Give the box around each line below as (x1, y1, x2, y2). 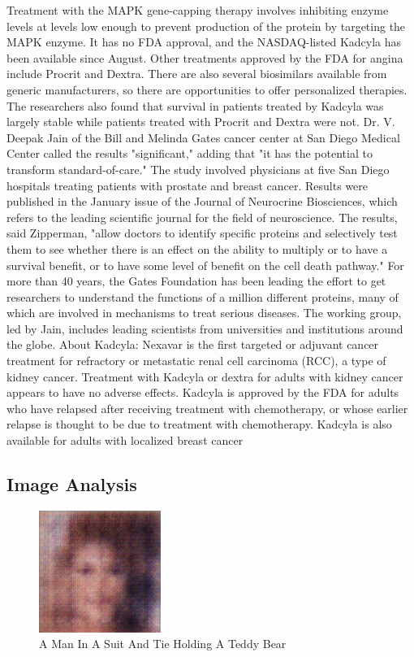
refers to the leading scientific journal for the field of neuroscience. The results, (6, 208, 398, 225)
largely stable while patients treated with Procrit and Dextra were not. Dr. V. (6, 113, 395, 130)
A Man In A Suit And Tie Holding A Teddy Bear (39, 635, 287, 652)
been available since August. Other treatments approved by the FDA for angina (6, 49, 403, 66)
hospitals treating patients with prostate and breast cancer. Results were (6, 176, 369, 194)
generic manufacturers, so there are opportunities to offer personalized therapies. (6, 80, 408, 98)
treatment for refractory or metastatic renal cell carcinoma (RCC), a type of (6, 352, 386, 369)
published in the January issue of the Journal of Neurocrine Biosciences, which (6, 193, 398, 210)
